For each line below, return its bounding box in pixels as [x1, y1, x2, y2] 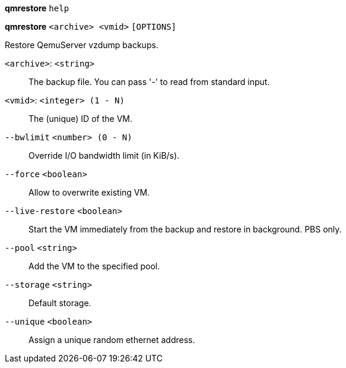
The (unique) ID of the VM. [28, 114, 132, 124]
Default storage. [28, 298, 91, 308]
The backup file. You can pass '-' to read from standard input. [28, 77, 270, 87]
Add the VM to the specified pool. [28, 261, 160, 271]
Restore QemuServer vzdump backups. [5, 40, 158, 50]
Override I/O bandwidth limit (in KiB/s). [28, 150, 180, 161]
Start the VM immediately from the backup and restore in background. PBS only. [28, 224, 342, 234]
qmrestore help [5, 3, 69, 13]
